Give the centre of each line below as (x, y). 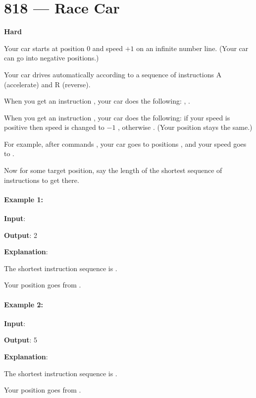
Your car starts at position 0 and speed (63, 48)
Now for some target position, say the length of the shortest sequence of (113, 170)
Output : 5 (21, 340)
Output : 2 (21, 235)
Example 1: (24, 199)
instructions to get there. (42, 180)
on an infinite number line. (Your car (192, 48)
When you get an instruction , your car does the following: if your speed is (117, 117)
